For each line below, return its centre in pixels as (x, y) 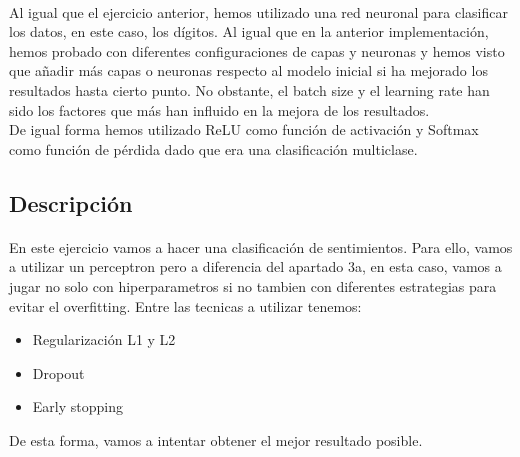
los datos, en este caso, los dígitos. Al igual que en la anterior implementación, (249, 31)
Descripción (71, 202)
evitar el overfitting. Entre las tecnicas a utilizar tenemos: (185, 305)
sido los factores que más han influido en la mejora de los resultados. (219, 109)
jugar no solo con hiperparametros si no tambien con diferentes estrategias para (253, 285)
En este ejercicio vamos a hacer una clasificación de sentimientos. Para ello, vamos (261, 246)
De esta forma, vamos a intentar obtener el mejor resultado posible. (216, 439)
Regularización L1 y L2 (104, 339)
